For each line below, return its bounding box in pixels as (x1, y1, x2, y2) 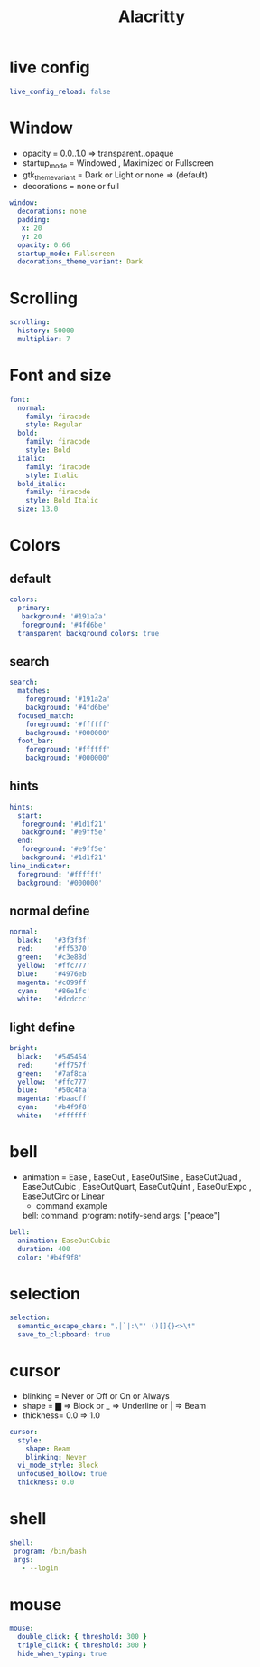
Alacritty (117, 6, 185, 27)
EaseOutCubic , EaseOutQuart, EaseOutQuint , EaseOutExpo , (22, 1181, 252, 1192)
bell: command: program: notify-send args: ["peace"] (22, 1210, 221, 1221)
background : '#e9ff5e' (21, 828, 107, 837)
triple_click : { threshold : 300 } (17, 1641, 147, 1650)
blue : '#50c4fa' (17, 1086, 91, 1095)
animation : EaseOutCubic (17, 1236, 111, 1245)
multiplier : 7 (17, 335, 70, 344)
